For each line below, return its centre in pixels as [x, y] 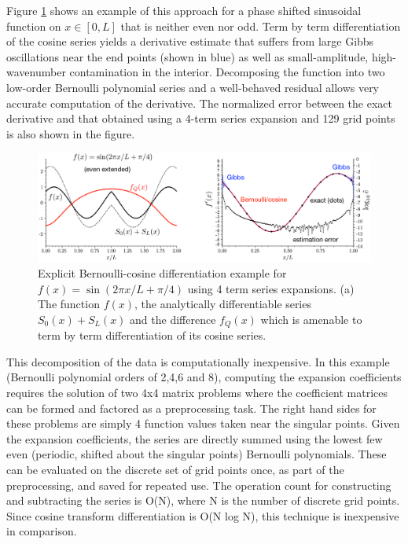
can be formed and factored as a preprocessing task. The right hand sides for [191, 408]
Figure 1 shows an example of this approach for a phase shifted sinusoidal [184, 10]
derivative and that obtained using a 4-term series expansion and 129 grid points [201, 118]
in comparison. [42, 531]
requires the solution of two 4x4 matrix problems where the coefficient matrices [197, 393]
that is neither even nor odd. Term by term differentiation [261, 26]
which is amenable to [311, 319]
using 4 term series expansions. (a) [271, 288]
